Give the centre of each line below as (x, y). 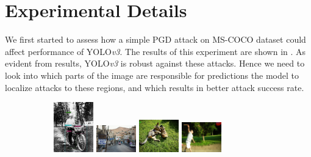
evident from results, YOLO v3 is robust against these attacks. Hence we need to (155, 63)
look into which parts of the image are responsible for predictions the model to (152, 75)
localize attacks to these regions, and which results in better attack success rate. (155, 87)
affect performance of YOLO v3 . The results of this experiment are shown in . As (155, 51)
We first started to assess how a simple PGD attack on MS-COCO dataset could (155, 39)
